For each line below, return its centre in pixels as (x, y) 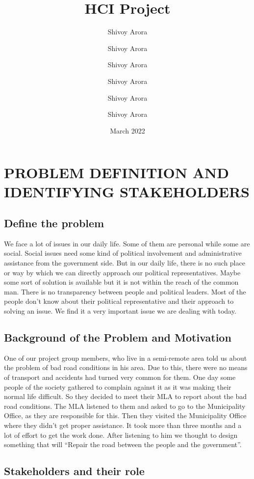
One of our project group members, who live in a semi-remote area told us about (126, 358)
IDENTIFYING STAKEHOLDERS (127, 192)
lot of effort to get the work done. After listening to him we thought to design (121, 435)
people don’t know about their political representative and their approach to (119, 301)
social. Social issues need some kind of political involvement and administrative (123, 253)
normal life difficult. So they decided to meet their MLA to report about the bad (126, 396)
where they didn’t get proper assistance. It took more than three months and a (123, 425)
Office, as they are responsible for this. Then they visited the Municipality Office (125, 415)
